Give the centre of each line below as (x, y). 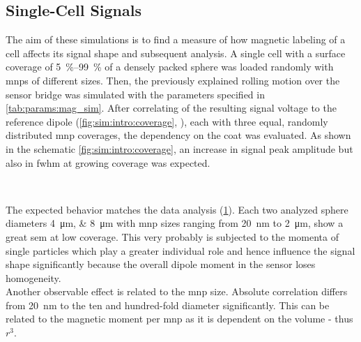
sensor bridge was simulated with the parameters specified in (135, 94)
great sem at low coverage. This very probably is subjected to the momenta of (172, 236)
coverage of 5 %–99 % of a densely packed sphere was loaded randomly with (170, 67)
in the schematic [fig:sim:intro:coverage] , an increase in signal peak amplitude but (179, 148)
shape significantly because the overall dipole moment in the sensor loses (161, 264)
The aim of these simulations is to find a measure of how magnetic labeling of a (176, 39)
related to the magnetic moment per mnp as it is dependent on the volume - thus (179, 319)
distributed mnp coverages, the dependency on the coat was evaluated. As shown (178, 135)
